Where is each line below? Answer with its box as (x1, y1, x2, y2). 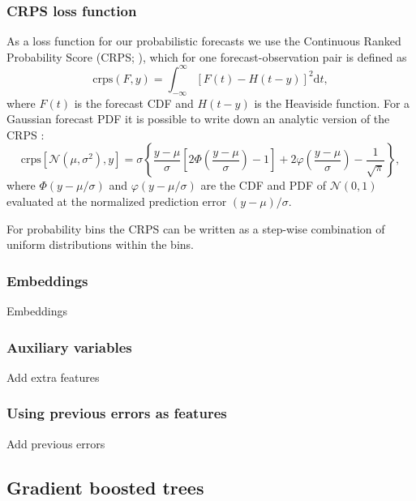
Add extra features (6, 368, 100, 385)
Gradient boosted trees (6, 474, 204, 499)
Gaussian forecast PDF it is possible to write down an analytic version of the (6, 110, 390, 127)
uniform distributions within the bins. (6, 236, 194, 253)
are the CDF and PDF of (200, 177, 327, 194)
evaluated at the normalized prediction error (6, 193, 227, 210)
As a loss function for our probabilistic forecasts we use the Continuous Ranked (6, 32, 401, 49)
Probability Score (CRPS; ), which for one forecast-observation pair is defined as (6, 48, 407, 65)
